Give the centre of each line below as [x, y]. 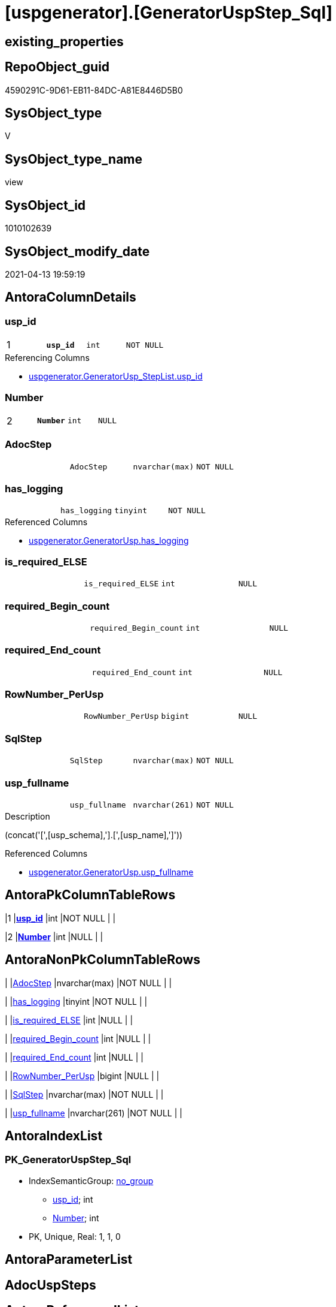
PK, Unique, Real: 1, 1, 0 [75, 1236]
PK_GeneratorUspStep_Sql [68, 1160]
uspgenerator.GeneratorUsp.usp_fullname [111, 872]
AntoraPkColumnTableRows [90, 895]
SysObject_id [45, 205]
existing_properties [64, 41]
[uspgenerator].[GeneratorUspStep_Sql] [169, 13]
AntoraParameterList [69, 1260]
